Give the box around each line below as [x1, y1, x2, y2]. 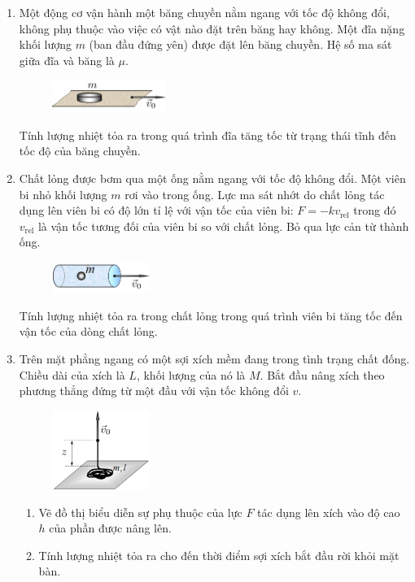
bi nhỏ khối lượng [19, 185, 107, 202]
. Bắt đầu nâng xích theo [260, 366, 385, 383]
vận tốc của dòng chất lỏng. [19, 323, 158, 340]
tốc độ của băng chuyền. [19, 142, 141, 159]
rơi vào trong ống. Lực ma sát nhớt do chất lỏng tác [124, 185, 385, 202]
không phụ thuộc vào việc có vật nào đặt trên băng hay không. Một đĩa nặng [19, 20, 405, 37]
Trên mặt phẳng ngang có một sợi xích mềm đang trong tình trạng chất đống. [19, 350, 410, 367]
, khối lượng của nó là [136, 366, 246, 383]
